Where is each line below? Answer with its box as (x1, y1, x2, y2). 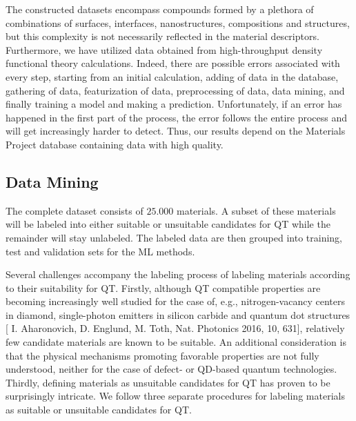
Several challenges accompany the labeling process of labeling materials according (6, 267, 350, 282)
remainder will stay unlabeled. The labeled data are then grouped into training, (6, 230, 342, 244)
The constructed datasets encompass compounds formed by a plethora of (6, 2, 314, 16)
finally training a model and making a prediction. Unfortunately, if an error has (6, 97, 342, 111)
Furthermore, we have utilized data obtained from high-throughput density (6, 42, 323, 57)
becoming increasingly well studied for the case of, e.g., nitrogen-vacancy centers (6, 294, 345, 309)
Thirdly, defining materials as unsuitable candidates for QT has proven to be (6, 375, 330, 389)
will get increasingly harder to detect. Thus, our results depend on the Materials (6, 124, 346, 138)
